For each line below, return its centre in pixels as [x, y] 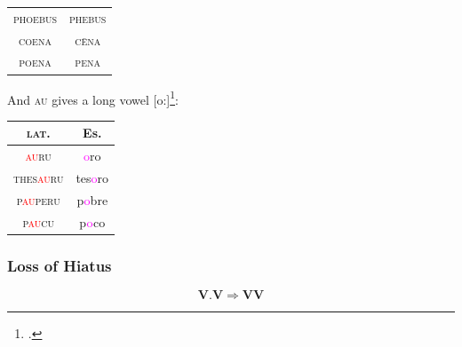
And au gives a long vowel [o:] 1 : [93, 98]
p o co [92, 221]
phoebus [36, 17]
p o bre [92, 199]
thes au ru [39, 177]
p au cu [38, 221]
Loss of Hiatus [60, 265]
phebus [88, 17]
